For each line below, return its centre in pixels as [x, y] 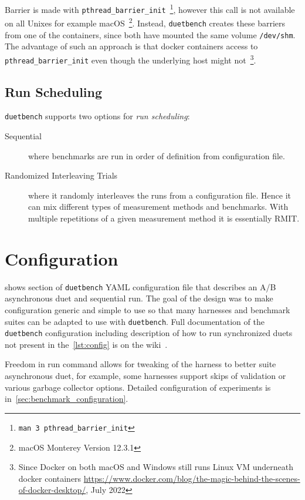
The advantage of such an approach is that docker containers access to [131, 46]
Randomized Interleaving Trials [61, 175]
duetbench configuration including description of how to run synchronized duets [149, 333]
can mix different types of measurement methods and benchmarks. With [158, 207]
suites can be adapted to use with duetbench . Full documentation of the [135, 321]
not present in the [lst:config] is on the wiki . [86, 344]
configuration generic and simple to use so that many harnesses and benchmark [148, 309]
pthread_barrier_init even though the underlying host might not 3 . [131, 59]
